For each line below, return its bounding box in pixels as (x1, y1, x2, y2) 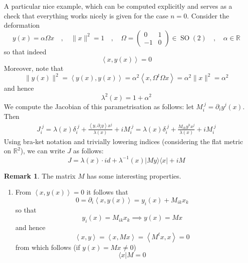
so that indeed (4, 46, 47, 56)
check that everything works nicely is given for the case (4, 10, 168, 20)
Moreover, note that (4, 63, 64, 73)
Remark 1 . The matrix (4, 170, 76, 181)
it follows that (86, 187, 128, 197)
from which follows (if (15, 242, 80, 252)
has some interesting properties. (87, 170, 181, 181)
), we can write (20, 146, 65, 156)
